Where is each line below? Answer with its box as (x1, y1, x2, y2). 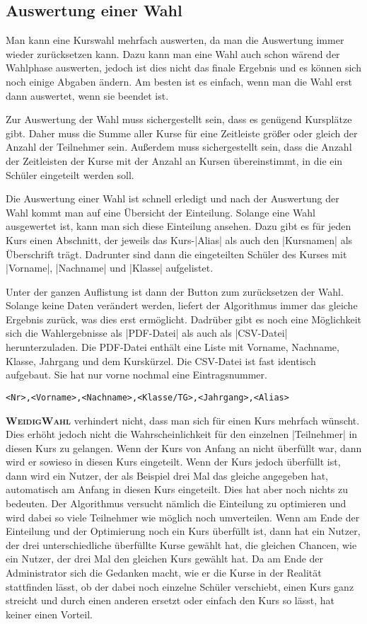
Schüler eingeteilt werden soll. (6, 167, 134, 182)
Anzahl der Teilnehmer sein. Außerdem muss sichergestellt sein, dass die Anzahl (6, 139, 352, 154)
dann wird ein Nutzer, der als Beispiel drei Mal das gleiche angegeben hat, (6, 468, 328, 483)
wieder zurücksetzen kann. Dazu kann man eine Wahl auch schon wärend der (6, 46, 340, 61)
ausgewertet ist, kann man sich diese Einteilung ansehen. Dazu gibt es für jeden (6, 219, 351, 233)
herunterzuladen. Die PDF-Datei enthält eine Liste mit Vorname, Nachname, (6, 340, 339, 354)
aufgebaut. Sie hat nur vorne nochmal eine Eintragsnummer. (6, 367, 267, 382)
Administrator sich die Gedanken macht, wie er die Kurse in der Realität (6, 565, 322, 580)
